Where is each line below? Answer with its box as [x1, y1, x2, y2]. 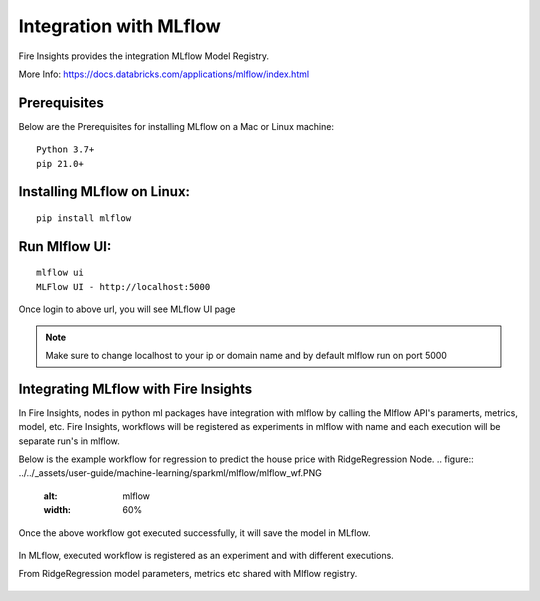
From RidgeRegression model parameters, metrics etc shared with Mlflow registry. [18, 568, 358, 580]
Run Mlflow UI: [18, 238, 112, 255]
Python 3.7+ [36, 144, 95, 155]
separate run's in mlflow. [18, 435, 120, 447]
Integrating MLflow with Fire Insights [18, 380, 253, 397]
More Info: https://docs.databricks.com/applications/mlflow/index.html [18, 68, 310, 80]
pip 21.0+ [36, 158, 84, 169]
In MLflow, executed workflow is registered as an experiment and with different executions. [18, 550, 394, 562]
